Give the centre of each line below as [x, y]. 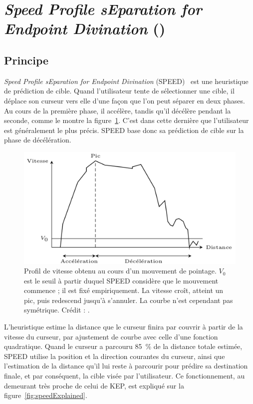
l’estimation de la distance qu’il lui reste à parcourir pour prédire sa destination [126, 366]
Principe [26, 60]
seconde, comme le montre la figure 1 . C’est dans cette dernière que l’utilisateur [126, 120]
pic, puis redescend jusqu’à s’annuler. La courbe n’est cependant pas [128, 300]
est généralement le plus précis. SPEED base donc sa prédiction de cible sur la [124, 130]
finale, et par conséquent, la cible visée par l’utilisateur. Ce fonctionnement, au [125, 376]
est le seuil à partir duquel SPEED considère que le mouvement [121, 280]
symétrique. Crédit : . [57, 310]
